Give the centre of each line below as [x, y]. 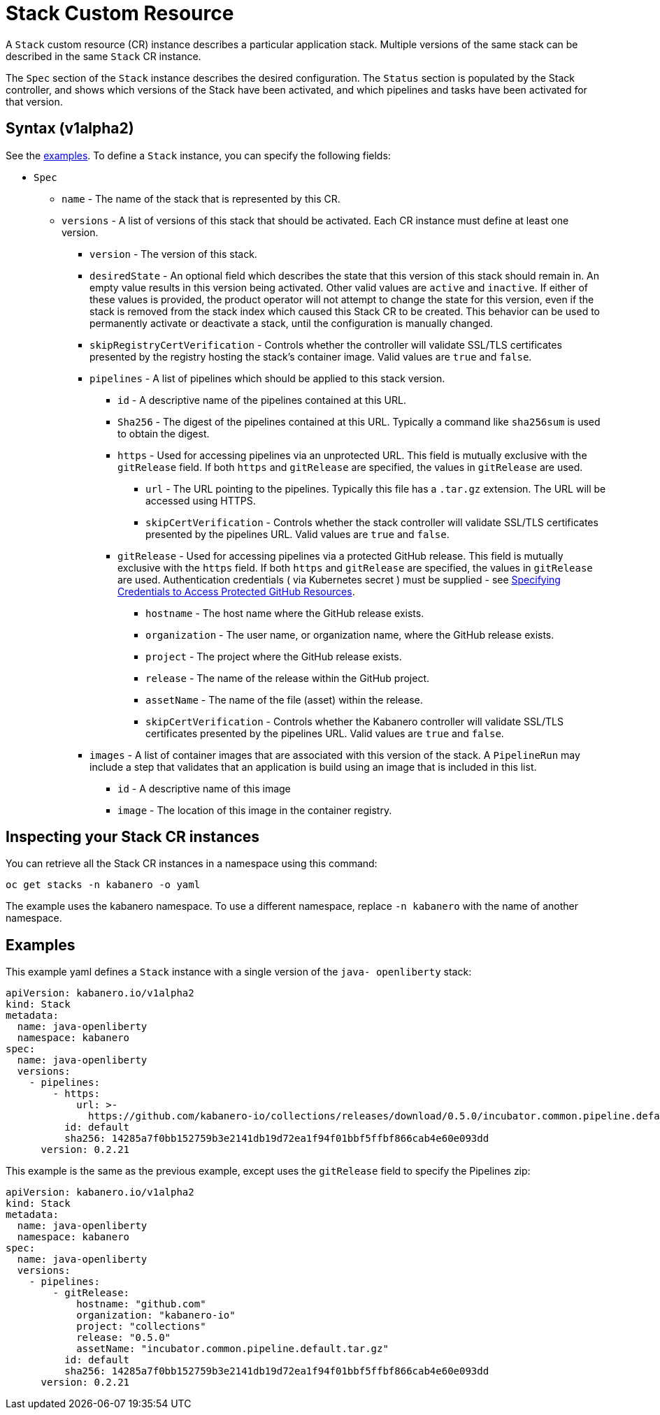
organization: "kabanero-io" [156, 1315]
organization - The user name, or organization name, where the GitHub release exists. [350, 634]
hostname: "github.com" [141, 1304]
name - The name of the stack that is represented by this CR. [201, 198]
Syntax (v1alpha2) [70, 129]
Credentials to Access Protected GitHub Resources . [236, 591]
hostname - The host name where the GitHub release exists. [285, 613]
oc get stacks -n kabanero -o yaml [103, 885]
